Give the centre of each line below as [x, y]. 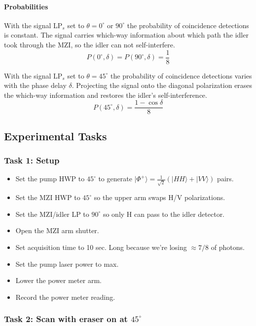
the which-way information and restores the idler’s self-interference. [106, 95]
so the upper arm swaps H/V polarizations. [160, 197]
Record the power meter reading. [65, 297]
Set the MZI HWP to [48, 197]
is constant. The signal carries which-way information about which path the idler [126, 35]
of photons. [228, 247]
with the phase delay [35, 85]
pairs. [225, 179]
